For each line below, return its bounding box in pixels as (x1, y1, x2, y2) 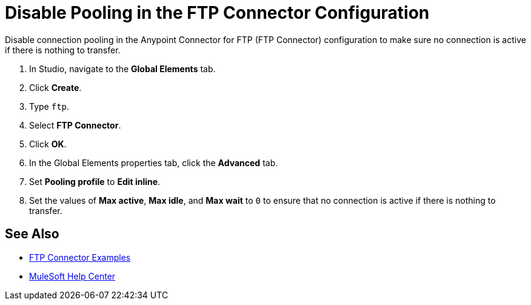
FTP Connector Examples (29, 252, 131, 263)
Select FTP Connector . (29, 119, 121, 130)
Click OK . (29, 138, 67, 149)
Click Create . (29, 82, 82, 93)
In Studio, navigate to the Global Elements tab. (29, 63, 216, 74)
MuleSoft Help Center (29, 270, 116, 281)
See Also (5, 226, 59, 242)
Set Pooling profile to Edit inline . (29, 176, 161, 187)
